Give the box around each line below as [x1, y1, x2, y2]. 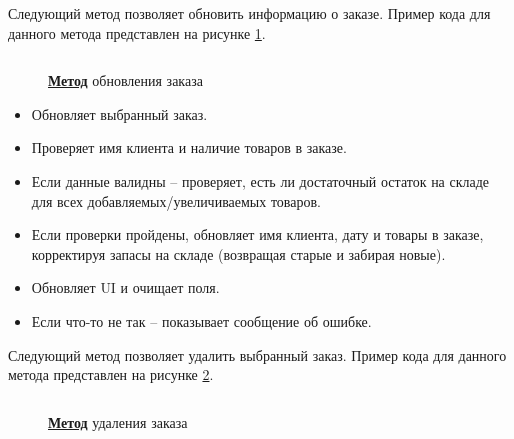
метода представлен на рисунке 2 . [8, 364, 214, 385]
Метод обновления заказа [48, 70, 203, 91]
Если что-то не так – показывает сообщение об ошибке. [31, 310, 372, 331]
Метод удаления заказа [48, 411, 188, 432]
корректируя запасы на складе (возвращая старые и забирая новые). [31, 243, 446, 264]
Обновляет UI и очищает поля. [31, 277, 220, 298]
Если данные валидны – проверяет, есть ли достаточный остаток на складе [31, 170, 490, 191]
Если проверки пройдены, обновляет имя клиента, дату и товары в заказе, [31, 224, 484, 245]
